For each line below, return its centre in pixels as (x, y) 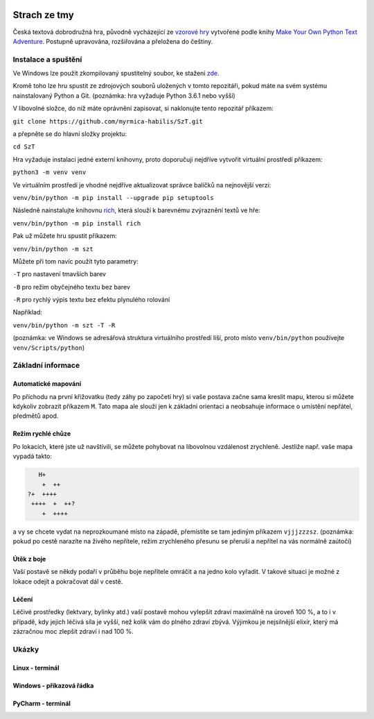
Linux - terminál (36, 668)
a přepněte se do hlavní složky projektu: (70, 134)
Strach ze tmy (43, 15)
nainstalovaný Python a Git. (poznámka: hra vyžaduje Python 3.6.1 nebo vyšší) (124, 95)
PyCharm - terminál (42, 703)
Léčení (23, 599)
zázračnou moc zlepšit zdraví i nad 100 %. (73, 632)
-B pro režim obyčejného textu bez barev (72, 287)
